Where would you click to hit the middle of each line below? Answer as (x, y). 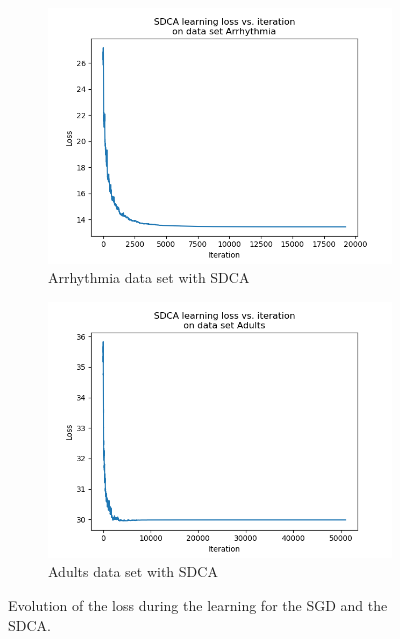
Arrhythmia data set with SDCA (149, 277)
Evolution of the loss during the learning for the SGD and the (198, 605)
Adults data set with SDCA (133, 571)
